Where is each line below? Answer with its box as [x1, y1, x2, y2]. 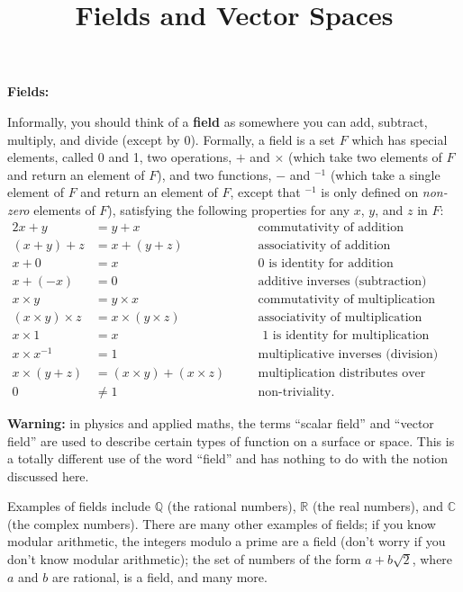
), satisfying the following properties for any [107, 200, 350, 219]
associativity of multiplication [258, 310, 422, 324]
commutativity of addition [258, 220, 404, 234]
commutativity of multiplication [258, 292, 435, 306]
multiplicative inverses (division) [258, 347, 439, 361]
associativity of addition [258, 238, 391, 252]
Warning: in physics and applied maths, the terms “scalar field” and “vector [7, 413, 434, 432]
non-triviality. [258, 385, 335, 399]
